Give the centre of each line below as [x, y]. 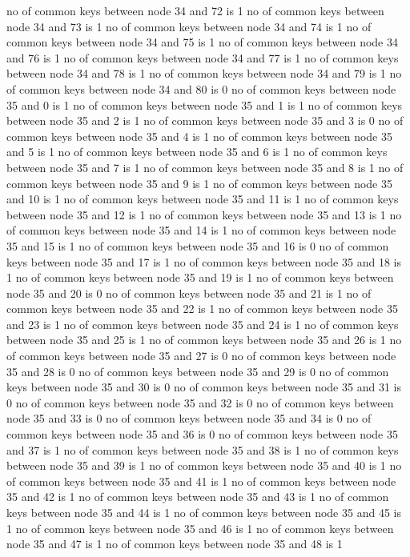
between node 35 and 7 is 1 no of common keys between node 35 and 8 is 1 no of [205, 167]
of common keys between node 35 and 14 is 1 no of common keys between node [201, 230]
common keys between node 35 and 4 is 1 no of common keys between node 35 [199, 136]
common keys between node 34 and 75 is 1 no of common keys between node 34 [202, 42]
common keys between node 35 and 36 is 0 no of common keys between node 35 [202, 434]
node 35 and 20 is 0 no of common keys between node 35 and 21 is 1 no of [189, 293]
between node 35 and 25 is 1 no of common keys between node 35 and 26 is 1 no [204, 340]
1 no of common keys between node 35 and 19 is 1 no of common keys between [200, 277]
